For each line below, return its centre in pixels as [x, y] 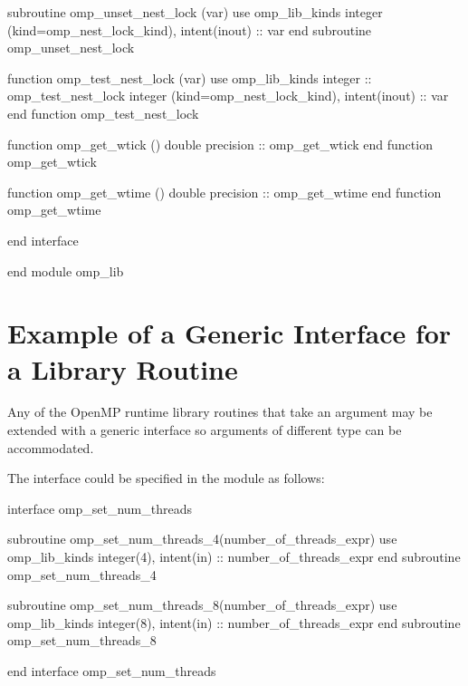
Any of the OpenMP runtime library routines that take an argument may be [220, 412]
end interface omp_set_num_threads [112, 670]
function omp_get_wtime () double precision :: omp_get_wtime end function [224, 192]
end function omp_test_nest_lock [103, 113]
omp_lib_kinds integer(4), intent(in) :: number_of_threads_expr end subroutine [234, 556]
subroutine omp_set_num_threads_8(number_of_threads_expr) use [202, 605]
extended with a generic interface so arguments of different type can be [205, 430]
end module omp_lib [66, 271]
